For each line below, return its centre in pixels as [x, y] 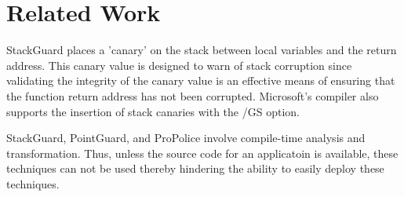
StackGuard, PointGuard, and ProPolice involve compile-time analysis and [186, 138]
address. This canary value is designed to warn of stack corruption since [179, 65]
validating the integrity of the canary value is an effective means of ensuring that [201, 80]
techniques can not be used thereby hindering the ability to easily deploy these [195, 168]
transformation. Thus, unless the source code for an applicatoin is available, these [202, 153]
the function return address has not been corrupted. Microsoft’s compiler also [193, 95]
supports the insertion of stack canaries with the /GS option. [153, 111]
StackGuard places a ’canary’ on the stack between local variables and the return [202, 50]
